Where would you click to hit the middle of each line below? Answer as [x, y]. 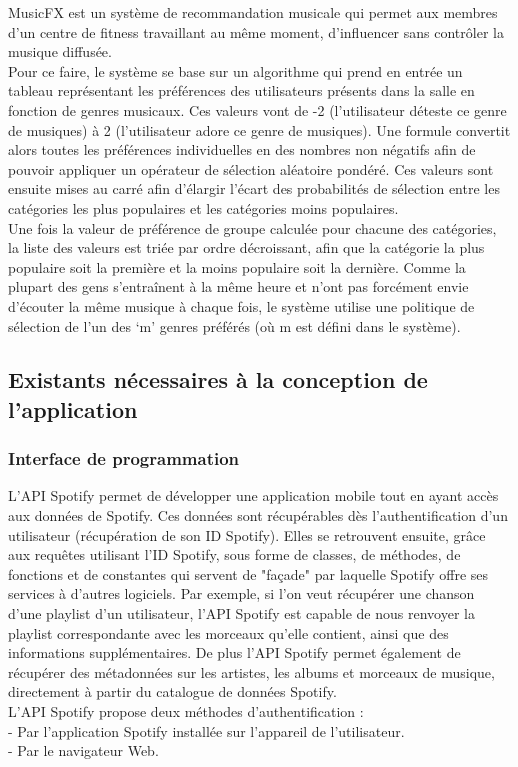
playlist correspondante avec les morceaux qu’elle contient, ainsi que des [228, 632]
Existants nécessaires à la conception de [218, 379]
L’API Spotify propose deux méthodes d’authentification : [186, 711]
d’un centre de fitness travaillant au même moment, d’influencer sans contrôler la [256, 31]
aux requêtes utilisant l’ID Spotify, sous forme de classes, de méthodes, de [234, 554]
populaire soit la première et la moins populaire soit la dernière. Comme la [237, 266]
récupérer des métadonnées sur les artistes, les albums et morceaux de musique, [251, 671]
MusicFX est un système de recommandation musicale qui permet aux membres [253, 12]
